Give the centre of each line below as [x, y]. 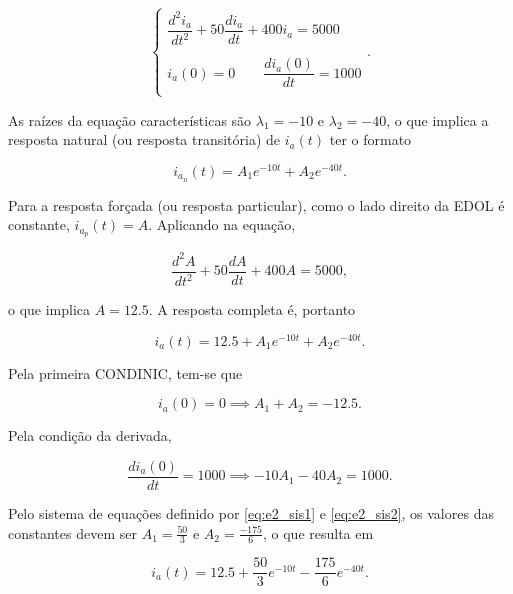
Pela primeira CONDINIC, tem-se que [125, 372]
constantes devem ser [72, 532]
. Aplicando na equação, [222, 224]
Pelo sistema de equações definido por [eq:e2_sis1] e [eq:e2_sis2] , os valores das [251, 512]
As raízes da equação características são [130, 119]
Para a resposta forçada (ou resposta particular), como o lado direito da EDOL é [256, 204]
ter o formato [370, 139]
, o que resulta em [318, 532]
